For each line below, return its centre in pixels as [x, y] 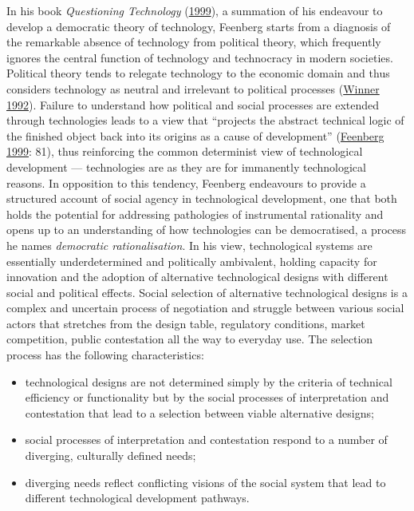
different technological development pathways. [137, 498]
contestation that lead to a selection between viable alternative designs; [199, 412]
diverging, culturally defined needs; [110, 456]
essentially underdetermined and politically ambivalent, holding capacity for [192, 261]
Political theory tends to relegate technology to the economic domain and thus [198, 73]
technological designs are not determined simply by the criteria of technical [209, 381]
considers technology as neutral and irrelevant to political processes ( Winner [193, 88]
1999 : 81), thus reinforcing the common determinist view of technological [185, 151]
